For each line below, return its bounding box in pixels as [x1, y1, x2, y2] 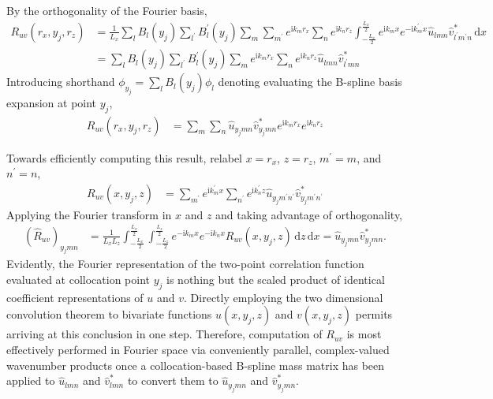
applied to [6, 372, 55, 389]
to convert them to [127, 372, 218, 389]
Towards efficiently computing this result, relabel [6, 149, 243, 166]
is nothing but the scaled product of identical [166, 271, 385, 288]
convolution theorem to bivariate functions [6, 306, 212, 323]
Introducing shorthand [6, 73, 115, 90]
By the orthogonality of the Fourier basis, [6, 2, 207, 18]
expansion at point [6, 94, 97, 110]
